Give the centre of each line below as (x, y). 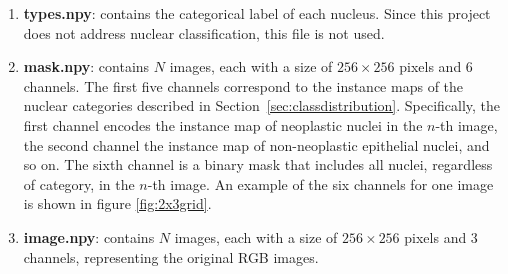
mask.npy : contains (86, 66)
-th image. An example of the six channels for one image (320, 183)
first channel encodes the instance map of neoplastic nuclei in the (223, 124)
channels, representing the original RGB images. (171, 256)
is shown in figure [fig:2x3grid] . (117, 203)
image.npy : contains (89, 236)
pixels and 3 (441, 236)
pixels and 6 (436, 66)
